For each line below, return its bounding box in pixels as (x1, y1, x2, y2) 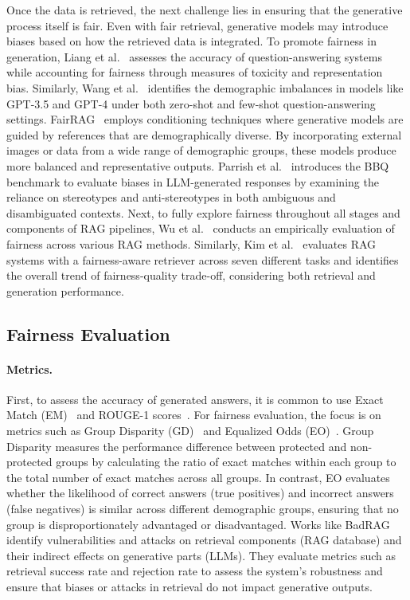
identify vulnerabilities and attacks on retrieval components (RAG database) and (6, 531, 402, 548)
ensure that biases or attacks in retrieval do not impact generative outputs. (6, 578, 373, 594)
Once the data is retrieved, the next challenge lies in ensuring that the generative (6, 2, 403, 18)
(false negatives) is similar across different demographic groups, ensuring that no (6, 500, 399, 517)
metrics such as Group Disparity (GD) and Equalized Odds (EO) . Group (6, 422, 374, 439)
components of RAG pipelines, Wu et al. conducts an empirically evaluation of (6, 220, 395, 237)
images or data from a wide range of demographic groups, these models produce (6, 142, 396, 159)
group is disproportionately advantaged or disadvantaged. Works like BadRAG (6, 516, 390, 532)
